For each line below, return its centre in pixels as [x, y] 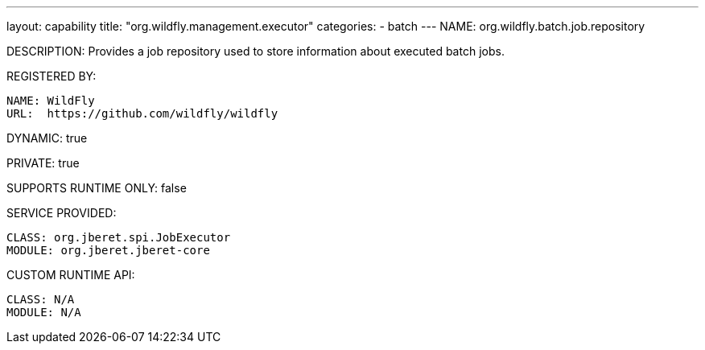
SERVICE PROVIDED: [62, 213]
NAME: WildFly [51, 101]
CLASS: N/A [41, 299]
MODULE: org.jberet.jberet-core [108, 250]
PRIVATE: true [43, 163]
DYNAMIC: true [47, 138]
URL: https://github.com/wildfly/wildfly [142, 113]
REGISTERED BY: [52, 76]
